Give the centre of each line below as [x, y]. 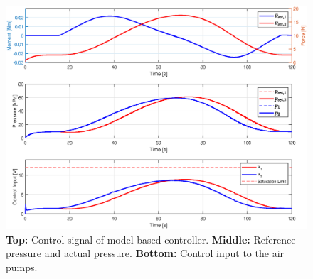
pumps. [22, 267]
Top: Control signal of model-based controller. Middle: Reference [151, 239]
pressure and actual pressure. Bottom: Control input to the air [145, 253]
